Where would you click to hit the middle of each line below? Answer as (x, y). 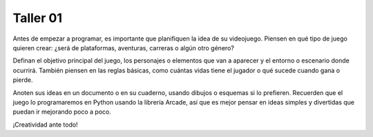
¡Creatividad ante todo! (46, 125)
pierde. (23, 80)
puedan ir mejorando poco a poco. (62, 112)
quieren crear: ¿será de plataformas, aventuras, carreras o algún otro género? (124, 48)
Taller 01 (37, 18)
